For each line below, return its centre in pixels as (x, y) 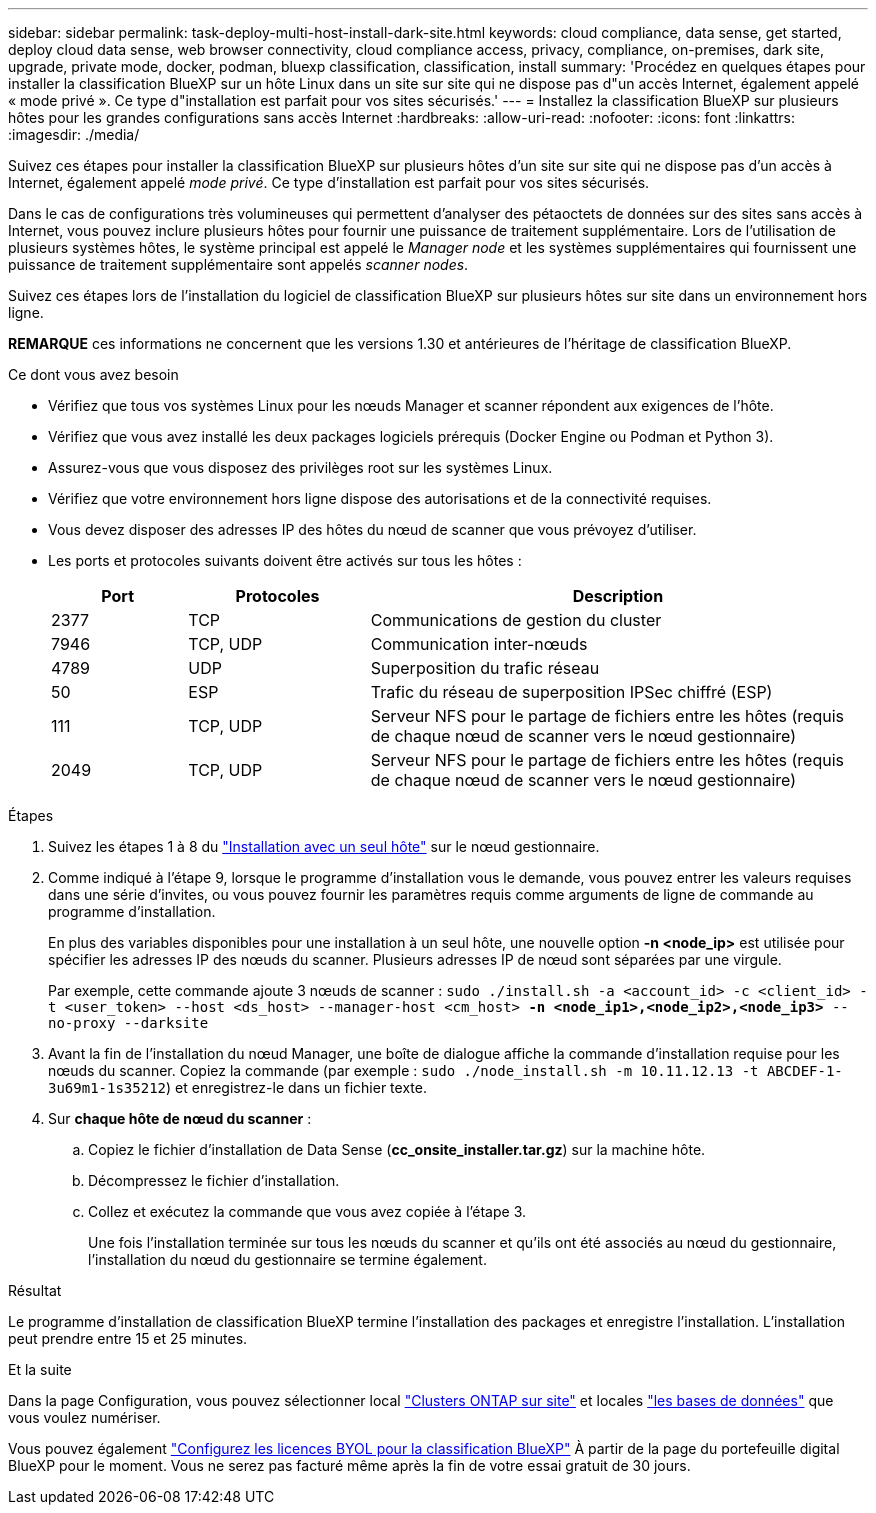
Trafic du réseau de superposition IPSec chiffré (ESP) (571, 692)
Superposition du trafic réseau (485, 668)
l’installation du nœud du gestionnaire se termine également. (287, 1259)
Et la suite (40, 1369)
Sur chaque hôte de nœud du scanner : (180, 1118)
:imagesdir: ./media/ (74, 134)
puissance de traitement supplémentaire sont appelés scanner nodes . (238, 264)
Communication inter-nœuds (479, 644)
